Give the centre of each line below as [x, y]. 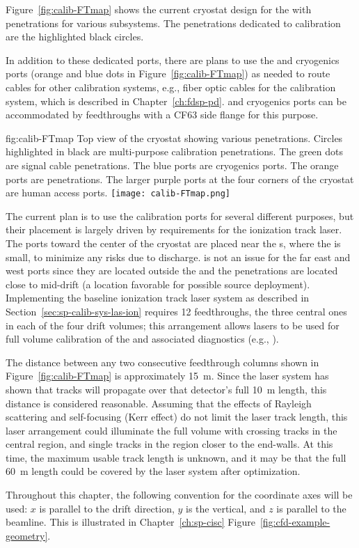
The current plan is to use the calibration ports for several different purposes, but [180, 216]
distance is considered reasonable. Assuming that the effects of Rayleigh [159, 403]
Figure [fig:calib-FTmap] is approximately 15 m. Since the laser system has [167, 376]
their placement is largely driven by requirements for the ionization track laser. [174, 229]
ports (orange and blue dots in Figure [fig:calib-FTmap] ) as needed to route [168, 73]
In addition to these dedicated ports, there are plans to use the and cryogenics [173, 60]
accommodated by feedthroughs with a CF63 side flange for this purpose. [162, 115]
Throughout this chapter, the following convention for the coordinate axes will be [179, 495]
